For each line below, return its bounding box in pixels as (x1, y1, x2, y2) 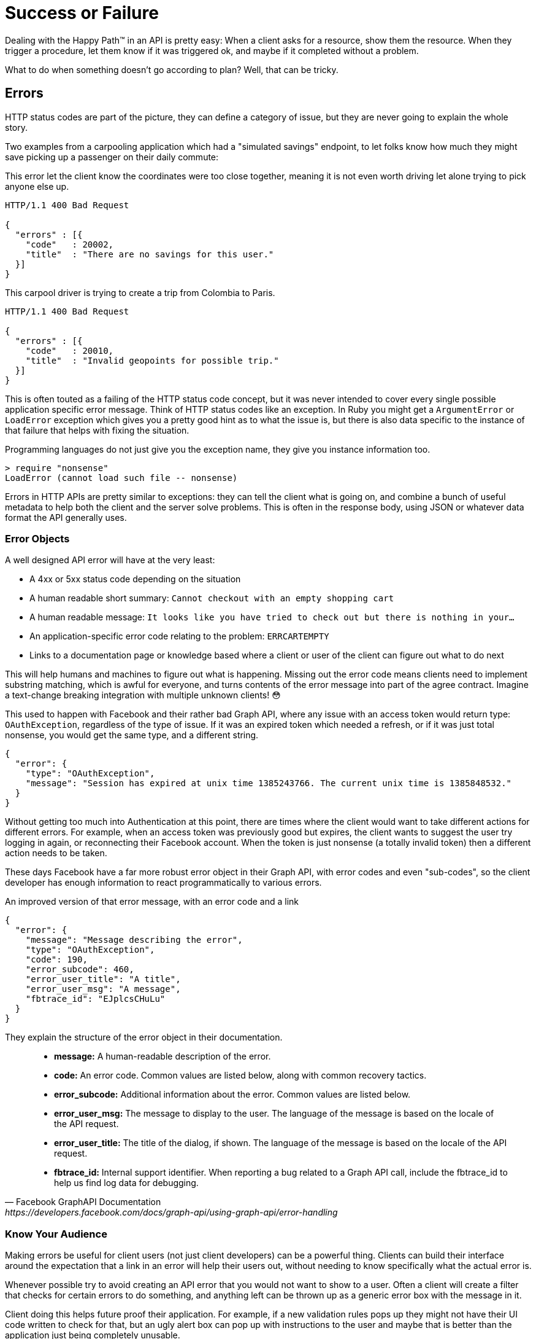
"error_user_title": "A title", (25, 974, 181, 985)
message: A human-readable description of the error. (54, 1051, 271, 1062)
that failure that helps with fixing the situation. (5, 424, 190, 435)
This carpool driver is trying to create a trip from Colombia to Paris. (5, 287, 275, 298)
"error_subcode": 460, (25, 964, 134, 975)
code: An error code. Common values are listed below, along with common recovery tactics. (54, 1070, 427, 1081)
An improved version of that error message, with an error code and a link (5, 896, 299, 907)
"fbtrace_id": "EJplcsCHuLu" (25, 994, 166, 1004)
